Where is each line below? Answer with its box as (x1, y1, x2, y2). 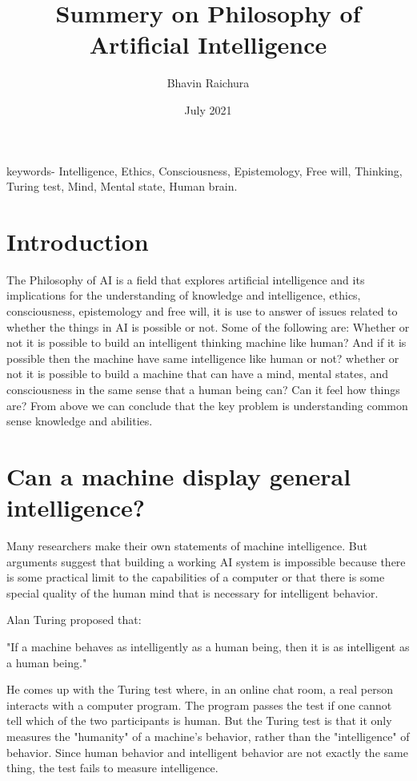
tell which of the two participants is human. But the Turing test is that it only (6, 712, 392, 729)
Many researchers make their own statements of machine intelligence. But (6, 537, 367, 554)
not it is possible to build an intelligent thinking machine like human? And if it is (6, 334, 407, 351)
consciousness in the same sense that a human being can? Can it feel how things (6, 380, 400, 397)
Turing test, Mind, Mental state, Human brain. (6, 178, 238, 195)
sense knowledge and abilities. (6, 413, 153, 429)
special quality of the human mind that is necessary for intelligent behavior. (6, 584, 379, 601)
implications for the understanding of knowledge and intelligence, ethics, (6, 287, 361, 304)
